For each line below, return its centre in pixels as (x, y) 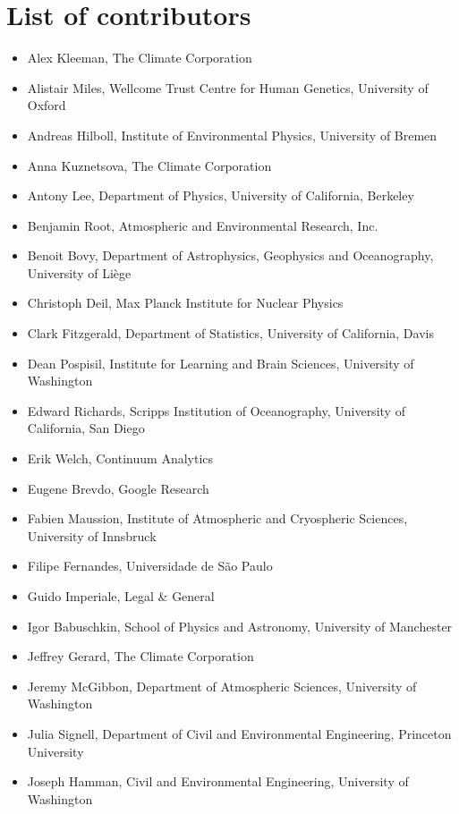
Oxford (47, 105)
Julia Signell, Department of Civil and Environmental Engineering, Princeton (239, 733)
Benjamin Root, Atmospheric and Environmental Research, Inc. (203, 225)
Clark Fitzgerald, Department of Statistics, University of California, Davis (230, 333)
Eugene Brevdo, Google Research (118, 488)
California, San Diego (86, 428)
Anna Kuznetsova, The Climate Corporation (149, 165)
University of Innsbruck (92, 535)
